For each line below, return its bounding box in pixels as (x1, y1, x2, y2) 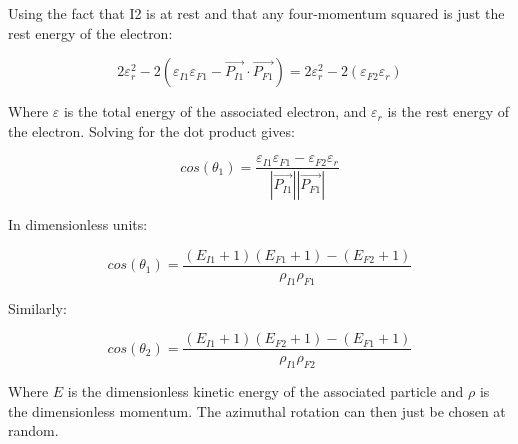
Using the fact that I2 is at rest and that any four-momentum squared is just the (8, 3, 505, 23)
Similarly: (8, 297, 67, 318)
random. (8, 420, 59, 441)
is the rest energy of (387, 101, 510, 122)
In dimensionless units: (8, 214, 148, 235)
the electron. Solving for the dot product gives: (8, 120, 295, 141)
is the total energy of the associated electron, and (63, 101, 367, 122)
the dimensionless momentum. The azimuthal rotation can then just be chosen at (8, 400, 506, 421)
